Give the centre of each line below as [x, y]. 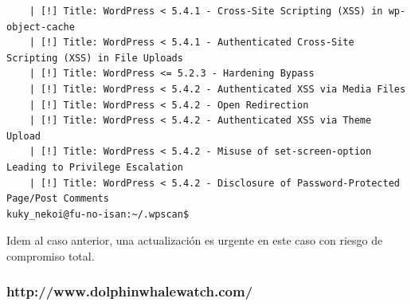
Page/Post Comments [58, 199]
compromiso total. [51, 255]
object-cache [41, 27]
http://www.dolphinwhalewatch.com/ [130, 291]
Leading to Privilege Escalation [95, 167]
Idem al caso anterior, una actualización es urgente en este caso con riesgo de [195, 240]
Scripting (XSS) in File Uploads [95, 58]
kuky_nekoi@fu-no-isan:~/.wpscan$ [98, 214]
